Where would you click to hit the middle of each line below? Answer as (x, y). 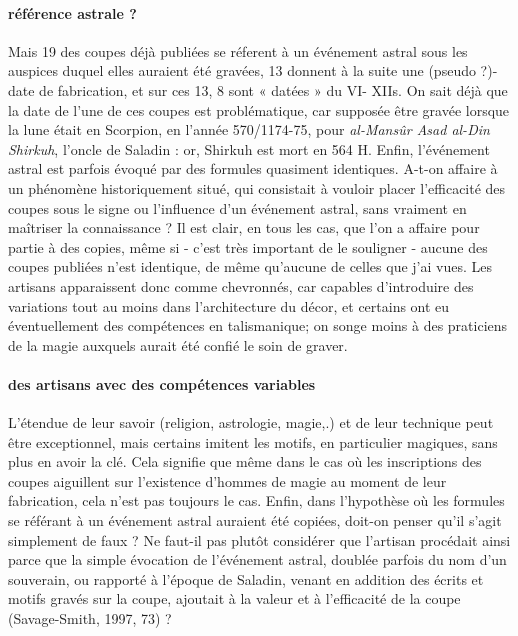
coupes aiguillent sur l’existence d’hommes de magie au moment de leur (227, 480)
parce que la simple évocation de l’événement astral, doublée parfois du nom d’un (257, 559)
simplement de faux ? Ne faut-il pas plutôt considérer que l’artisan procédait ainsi (259, 539)
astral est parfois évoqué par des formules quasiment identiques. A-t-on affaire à (253, 168)
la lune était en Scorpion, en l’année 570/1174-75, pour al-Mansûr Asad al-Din (249, 129)
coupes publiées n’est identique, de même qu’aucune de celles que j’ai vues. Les (250, 266)
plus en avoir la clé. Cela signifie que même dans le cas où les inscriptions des (245, 461)
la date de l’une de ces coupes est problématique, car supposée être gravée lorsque (259, 109)
